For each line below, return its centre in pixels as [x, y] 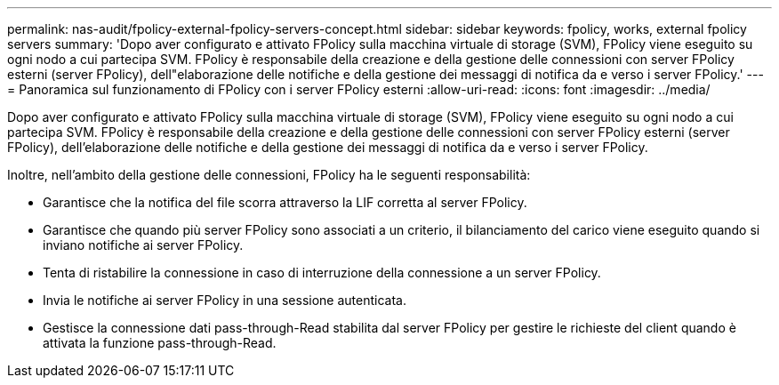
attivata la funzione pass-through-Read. [160, 343]
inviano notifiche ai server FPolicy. [143, 245]
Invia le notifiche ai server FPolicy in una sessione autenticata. [225, 300]
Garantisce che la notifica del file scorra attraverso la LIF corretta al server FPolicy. [285, 202]
